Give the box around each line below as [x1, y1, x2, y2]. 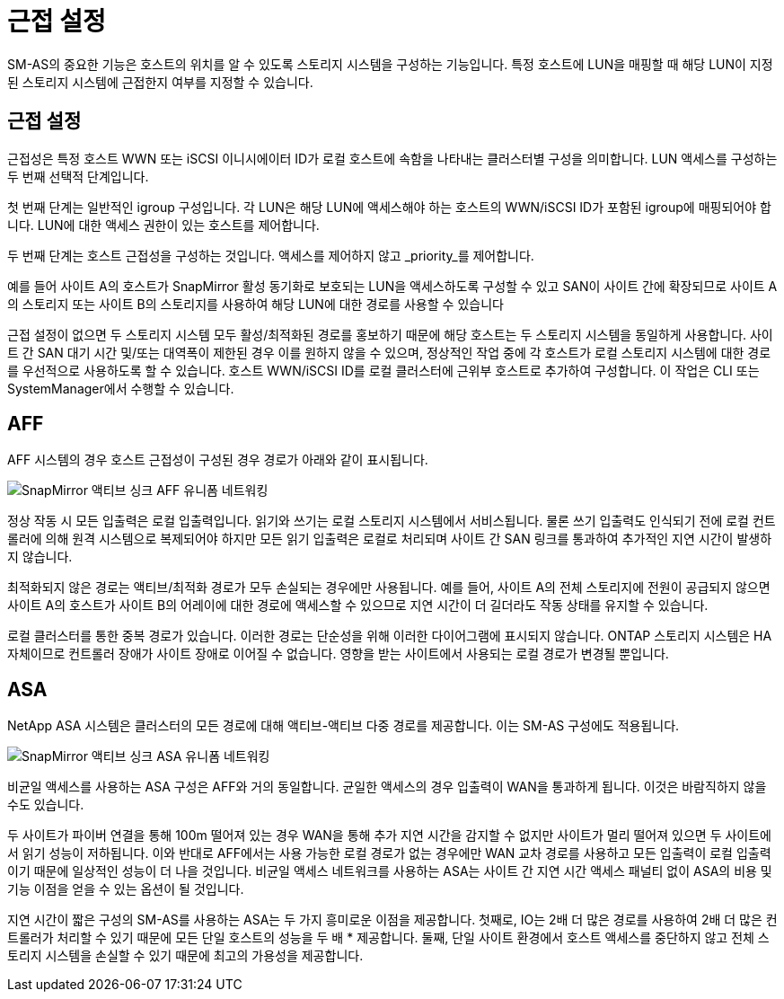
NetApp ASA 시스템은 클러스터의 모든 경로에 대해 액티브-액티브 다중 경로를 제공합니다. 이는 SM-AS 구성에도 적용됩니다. [7, 718, 680, 734]
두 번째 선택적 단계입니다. [7, 168, 149, 184]
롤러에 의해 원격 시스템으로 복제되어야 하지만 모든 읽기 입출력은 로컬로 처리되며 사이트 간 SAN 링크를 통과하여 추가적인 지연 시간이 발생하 [7, 531, 772, 547]
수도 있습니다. [7, 797, 84, 813]
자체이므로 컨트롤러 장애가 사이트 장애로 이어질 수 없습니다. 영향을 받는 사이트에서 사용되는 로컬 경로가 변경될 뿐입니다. [7, 646, 669, 662]
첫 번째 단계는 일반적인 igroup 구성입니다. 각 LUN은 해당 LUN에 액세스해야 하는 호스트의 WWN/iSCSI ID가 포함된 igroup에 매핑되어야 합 [7, 199, 771, 215]
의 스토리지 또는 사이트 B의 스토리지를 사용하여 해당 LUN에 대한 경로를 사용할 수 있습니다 [7, 296, 504, 312]
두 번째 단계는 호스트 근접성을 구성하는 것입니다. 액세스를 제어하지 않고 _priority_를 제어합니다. [7, 247, 534, 263]
